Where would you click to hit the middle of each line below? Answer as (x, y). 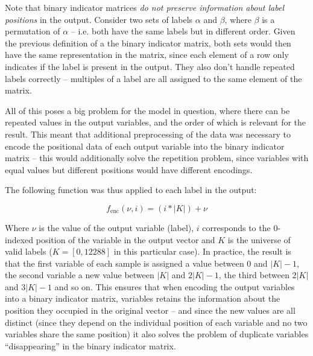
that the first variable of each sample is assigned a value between (125, 263)
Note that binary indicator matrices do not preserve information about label (145, 7)
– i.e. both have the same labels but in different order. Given (183, 31)
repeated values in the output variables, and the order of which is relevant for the (156, 122)
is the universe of (259, 239)
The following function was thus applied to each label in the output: (131, 190)
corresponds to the (236, 227)
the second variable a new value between (80, 275)
